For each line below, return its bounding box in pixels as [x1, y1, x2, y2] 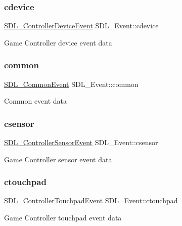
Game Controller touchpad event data [4, 212, 122, 223]
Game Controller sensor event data [4, 154, 112, 164]
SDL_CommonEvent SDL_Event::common [4, 78, 139, 89]
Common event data [4, 96, 67, 106]
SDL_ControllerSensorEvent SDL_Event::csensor [4, 137, 158, 148]
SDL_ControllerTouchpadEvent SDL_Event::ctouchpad [4, 195, 178, 206]
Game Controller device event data [4, 37, 112, 48]
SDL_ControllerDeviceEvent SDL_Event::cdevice [4, 20, 159, 31]
